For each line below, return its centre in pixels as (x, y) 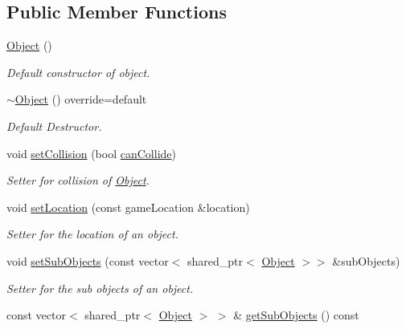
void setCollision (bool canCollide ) (91, 153)
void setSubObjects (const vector (88, 260)
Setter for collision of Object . (78, 180)
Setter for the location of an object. (92, 234)
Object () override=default (81, 99)
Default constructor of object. (78, 72)
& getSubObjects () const (296, 315)
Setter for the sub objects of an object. (100, 288)
